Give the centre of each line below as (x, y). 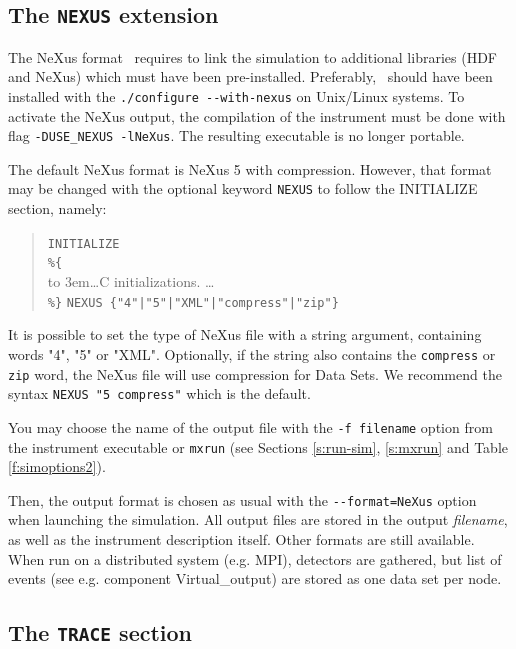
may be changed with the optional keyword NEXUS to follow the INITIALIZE (243, 188)
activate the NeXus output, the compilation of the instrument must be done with (257, 115)
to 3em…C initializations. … (131, 281)
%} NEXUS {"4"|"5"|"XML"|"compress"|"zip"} (193, 302)
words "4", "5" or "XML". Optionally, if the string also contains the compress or (252, 353)
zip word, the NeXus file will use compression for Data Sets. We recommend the (255, 373)
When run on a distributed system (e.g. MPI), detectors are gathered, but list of (255, 558)
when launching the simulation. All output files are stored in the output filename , (258, 519)
